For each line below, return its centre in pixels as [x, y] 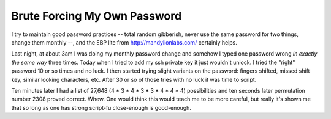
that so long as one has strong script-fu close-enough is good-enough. [101, 107]
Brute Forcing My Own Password [97, 16]
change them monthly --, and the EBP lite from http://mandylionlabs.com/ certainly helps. [124, 42]
